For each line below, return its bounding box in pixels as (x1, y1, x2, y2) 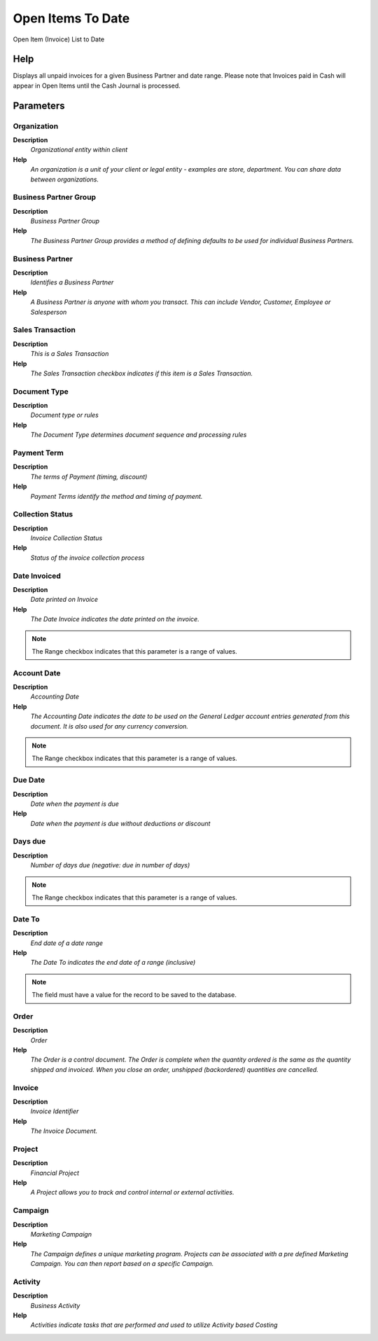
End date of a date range (30, 939, 104, 947)
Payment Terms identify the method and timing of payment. (30, 492, 203, 500)
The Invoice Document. (30, 1127, 98, 1135)
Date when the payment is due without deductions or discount (30, 819, 211, 827)
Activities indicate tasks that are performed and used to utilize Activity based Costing (30, 1321, 278, 1329)
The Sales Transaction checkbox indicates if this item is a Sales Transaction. (30, 369, 253, 378)
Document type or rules (30, 411, 99, 420)
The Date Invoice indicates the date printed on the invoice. (30, 615, 199, 624)
